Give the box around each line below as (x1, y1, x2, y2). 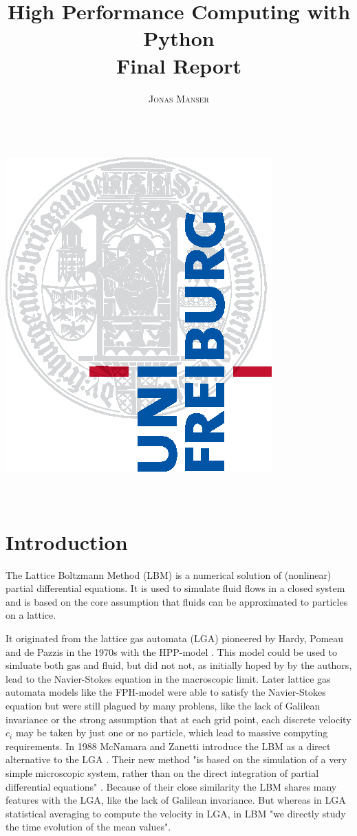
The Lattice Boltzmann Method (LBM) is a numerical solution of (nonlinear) (6, 567, 332, 582)
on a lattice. (6, 608, 56, 622)
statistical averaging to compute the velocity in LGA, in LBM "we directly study (6, 806, 346, 820)
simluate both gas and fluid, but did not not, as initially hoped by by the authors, (6, 658, 352, 672)
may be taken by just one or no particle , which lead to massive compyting (15, 725, 328, 740)
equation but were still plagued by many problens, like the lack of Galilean (6, 698, 321, 712)
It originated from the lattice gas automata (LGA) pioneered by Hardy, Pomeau (6, 630, 344, 645)
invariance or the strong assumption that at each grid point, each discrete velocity (6, 712, 351, 726)
